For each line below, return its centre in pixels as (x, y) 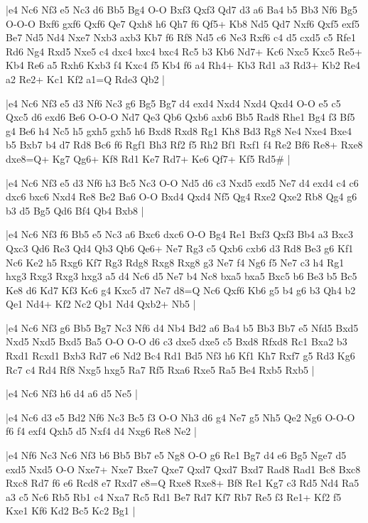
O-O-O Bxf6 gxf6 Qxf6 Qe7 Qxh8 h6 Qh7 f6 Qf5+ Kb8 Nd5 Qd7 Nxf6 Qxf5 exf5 (183, 23)
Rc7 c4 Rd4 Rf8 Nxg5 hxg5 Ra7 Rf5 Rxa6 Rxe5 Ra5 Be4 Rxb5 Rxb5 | (160, 369)
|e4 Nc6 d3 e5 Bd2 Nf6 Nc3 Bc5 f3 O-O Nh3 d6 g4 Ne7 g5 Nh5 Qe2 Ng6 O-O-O (180, 417)
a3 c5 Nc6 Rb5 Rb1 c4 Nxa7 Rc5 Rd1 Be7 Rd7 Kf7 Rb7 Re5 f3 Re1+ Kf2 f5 (174, 496)
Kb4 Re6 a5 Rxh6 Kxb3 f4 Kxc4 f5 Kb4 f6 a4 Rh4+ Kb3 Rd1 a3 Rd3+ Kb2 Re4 (183, 65)
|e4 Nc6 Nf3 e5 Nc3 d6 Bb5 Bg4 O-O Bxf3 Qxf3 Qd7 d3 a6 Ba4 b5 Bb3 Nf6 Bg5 (182, 9)
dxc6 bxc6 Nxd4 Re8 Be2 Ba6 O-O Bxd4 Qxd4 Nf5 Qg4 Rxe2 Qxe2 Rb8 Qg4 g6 (182, 196)
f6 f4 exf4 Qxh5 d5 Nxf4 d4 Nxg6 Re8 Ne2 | (101, 431)
